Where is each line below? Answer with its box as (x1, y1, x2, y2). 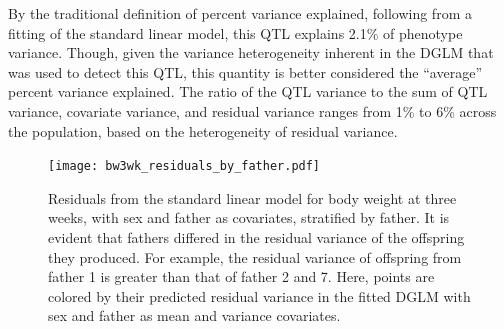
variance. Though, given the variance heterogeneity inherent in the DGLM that (8, 42, 494, 63)
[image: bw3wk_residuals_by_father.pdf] (48, 159, 321, 174)
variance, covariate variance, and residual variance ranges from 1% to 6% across (8, 100, 497, 121)
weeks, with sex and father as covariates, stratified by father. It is (48, 207, 450, 228)
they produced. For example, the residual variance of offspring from (48, 246, 462, 267)
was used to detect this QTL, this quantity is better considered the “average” (8, 61, 482, 82)
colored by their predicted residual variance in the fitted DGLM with (48, 285, 471, 306)
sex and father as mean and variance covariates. (48, 305, 341, 326)
